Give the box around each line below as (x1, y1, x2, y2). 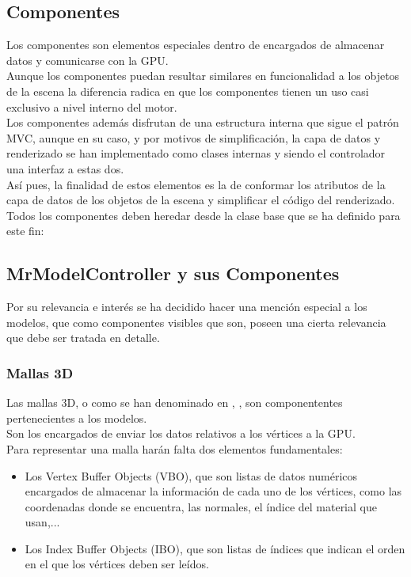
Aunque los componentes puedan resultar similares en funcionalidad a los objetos (6, 67, 400, 84)
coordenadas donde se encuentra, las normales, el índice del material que (25, 498, 377, 514)
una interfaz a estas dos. (6, 160, 124, 177)
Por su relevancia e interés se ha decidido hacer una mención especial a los (6, 298, 367, 315)
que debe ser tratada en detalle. (6, 329, 160, 346)
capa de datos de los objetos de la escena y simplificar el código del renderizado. (6, 192, 395, 208)
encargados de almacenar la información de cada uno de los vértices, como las (25, 483, 402, 499)
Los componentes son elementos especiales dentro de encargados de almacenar (6, 36, 385, 53)
